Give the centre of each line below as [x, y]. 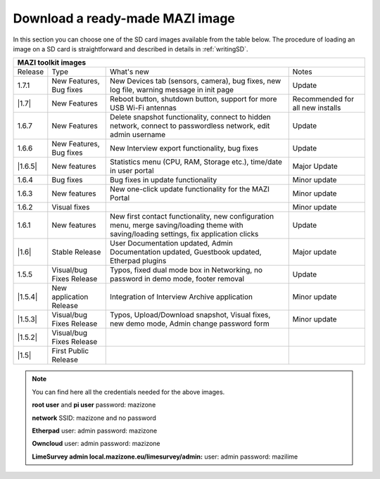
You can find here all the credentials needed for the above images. [128, 392]
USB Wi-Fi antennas [144, 108]
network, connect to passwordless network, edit [190, 126]
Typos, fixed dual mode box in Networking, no [186, 270]
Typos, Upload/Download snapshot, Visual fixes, [190, 315]
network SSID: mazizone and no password [94, 418]
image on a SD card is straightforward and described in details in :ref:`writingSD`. [131, 49]
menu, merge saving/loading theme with [177, 225]
